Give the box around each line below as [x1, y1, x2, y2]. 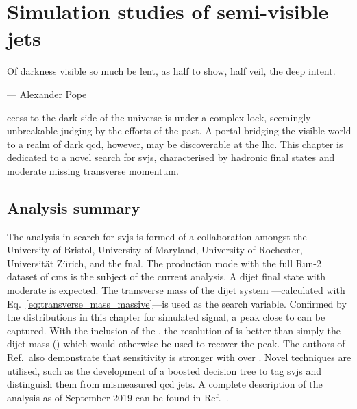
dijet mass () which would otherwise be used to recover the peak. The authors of [7, 336, 345, 351]
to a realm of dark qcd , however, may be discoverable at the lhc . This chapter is [7, 136, 343, 151]
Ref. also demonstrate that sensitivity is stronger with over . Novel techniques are [7, 350, 352, 364]
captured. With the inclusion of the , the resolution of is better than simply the [7, 323, 341, 337]
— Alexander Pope [7, 86, 87, 101]
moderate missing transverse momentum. [7, 163, 179, 177]
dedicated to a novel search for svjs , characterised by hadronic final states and [7, 150, 335, 164]
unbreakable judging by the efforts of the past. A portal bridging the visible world [7, 123, 352, 138]
